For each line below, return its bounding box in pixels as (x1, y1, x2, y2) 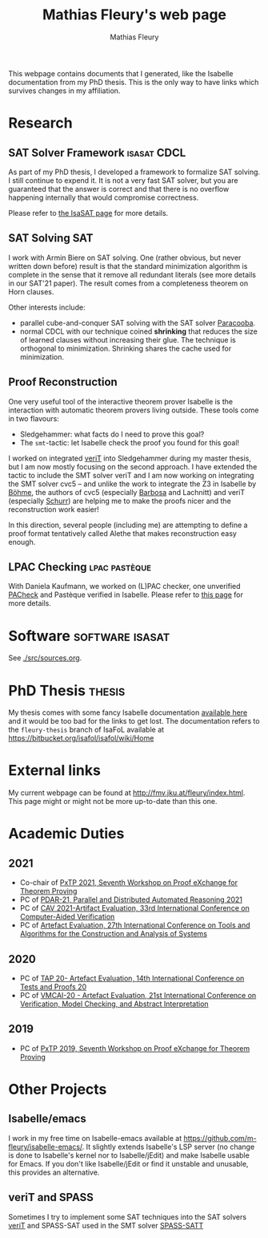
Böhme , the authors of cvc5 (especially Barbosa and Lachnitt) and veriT (8, 487, 246, 497)
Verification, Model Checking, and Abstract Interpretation (19, 999, 210, 1009)
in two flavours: (8, 413, 60, 423)
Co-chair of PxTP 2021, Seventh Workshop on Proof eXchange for (19, 878, 238, 887)
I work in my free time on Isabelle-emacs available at (8, 1133, 182, 1143)
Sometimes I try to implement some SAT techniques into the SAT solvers (8, 1212, 246, 1221)
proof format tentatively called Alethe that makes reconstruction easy (8, 528, 238, 538)
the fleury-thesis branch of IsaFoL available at (8, 725, 165, 735)
